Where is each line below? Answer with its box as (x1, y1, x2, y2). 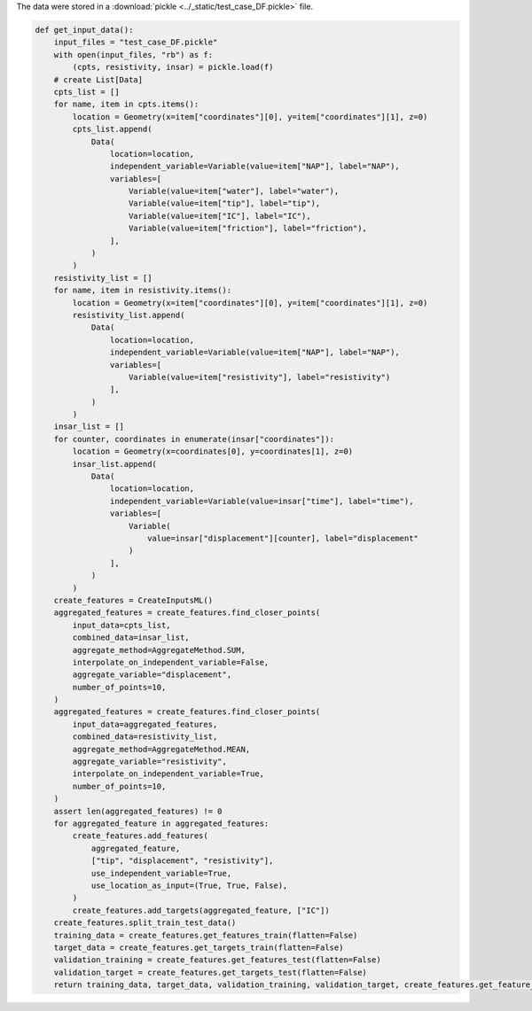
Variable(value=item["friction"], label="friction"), (129, 223, 368, 234)
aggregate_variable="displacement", (72, 670, 232, 680)
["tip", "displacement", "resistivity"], (90, 856, 274, 866)
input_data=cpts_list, (72, 620, 172, 630)
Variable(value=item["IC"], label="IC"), (129, 211, 311, 221)
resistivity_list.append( (72, 310, 185, 320)
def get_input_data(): (35, 25, 134, 35)
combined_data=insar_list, (72, 633, 190, 642)
